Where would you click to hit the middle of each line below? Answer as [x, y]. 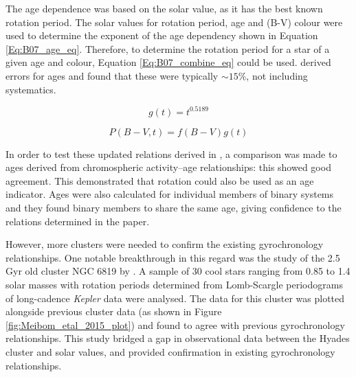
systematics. [31, 89]
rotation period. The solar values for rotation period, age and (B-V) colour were [174, 22]
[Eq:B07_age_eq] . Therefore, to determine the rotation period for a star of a [168, 48]
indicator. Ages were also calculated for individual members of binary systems [170, 194]
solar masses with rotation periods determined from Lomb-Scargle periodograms [174, 284]
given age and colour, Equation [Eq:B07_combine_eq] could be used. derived [168, 62]
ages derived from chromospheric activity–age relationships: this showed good [168, 167]
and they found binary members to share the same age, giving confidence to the [174, 208]
